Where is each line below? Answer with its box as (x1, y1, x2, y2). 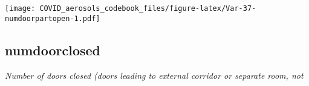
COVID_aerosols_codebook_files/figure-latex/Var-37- (39, 4, 256, 13)
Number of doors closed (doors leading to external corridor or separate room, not (5, 69, 304, 81)
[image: (5, 4, 36, 13)
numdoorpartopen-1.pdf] (5, 14, 100, 23)
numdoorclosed (5, 40, 101, 59)
